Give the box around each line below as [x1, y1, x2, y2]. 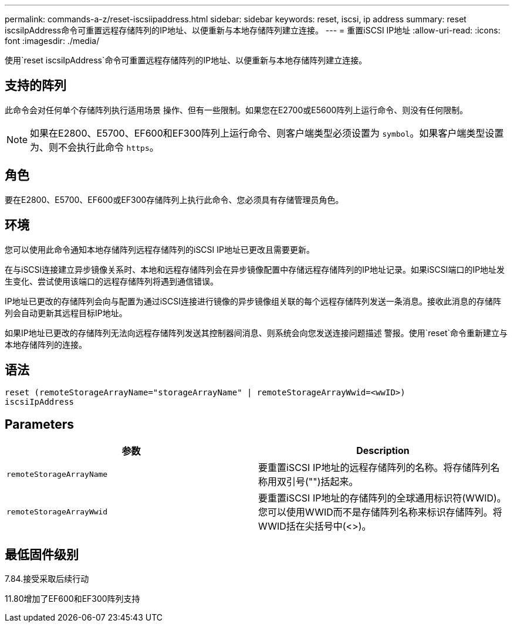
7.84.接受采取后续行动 [5, 574, 89, 584]
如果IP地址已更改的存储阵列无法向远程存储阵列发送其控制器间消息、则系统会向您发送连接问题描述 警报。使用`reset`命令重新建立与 [5, 327, 508, 338]
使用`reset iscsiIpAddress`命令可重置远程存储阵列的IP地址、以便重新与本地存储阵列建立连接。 [5, 55, 367, 65]
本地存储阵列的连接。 [5, 339, 87, 350]
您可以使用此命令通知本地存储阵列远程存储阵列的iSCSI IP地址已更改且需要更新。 [5, 244, 315, 255]
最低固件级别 [5, 547, 79, 562]
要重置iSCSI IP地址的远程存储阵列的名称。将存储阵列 [258, 462, 491, 474]
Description [356, 445, 410, 457]
